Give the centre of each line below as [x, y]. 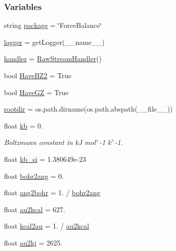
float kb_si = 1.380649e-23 [45, 159]
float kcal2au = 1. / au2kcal [47, 226]
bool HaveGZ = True [36, 92]
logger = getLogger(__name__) [54, 42]
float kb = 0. [24, 125]
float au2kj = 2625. [33, 242]
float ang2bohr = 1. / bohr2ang [52, 192]
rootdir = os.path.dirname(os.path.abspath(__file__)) [88, 109]
